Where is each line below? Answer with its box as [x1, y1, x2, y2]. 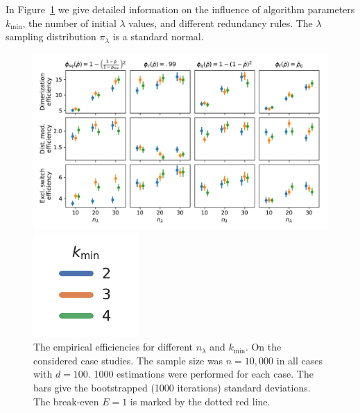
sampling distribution [6, 29, 96, 44]
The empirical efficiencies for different [33, 339, 193, 354]
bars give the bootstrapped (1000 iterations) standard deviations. [33, 380, 311, 394]
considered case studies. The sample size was [33, 353, 223, 367]
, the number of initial [22, 15, 117, 30]
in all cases [276, 353, 323, 367]
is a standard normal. [112, 29, 204, 44]
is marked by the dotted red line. [130, 394, 271, 408]
